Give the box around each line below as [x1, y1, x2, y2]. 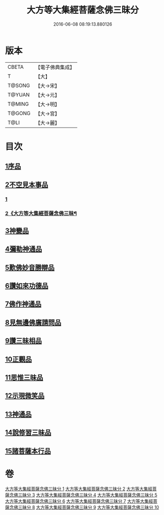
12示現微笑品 [5, 391, 45, 400]
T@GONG [7, 110, 31, 117]
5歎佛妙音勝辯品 [5, 263, 55, 272]
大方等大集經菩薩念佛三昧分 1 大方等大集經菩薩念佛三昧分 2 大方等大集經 [5, 485, 153, 492]
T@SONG [7, 82, 31, 89]
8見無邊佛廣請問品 [5, 318, 62, 327]
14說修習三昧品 [5, 429, 52, 437]
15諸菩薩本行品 [5, 447, 51, 455]
